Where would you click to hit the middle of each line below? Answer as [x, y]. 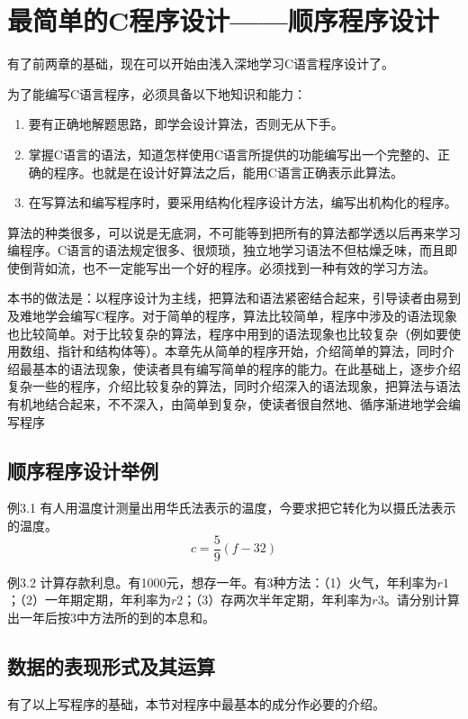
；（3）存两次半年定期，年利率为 [278, 600]
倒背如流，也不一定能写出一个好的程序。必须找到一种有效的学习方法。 [227, 267]
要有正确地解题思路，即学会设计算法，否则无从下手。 [186, 124]
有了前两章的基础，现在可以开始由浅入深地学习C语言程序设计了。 [201, 64]
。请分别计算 [422, 600]
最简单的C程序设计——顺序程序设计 [223, 20]
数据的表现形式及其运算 [111, 665]
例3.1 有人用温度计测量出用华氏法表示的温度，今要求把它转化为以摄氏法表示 [232, 508]
